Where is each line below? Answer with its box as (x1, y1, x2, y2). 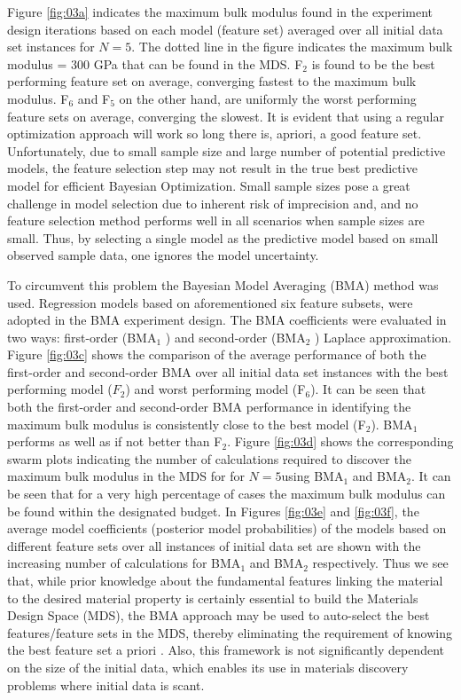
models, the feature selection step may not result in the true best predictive (7, 159, 418, 177)
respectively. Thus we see (312, 554, 449, 572)
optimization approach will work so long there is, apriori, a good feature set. (7, 124, 422, 143)
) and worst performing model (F (125, 380, 306, 398)
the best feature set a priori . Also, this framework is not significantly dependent (7, 641, 444, 659)
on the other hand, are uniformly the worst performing (119, 89, 417, 107)
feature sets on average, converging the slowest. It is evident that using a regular (7, 106, 444, 125)
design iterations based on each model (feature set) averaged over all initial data (7, 20, 443, 38)
